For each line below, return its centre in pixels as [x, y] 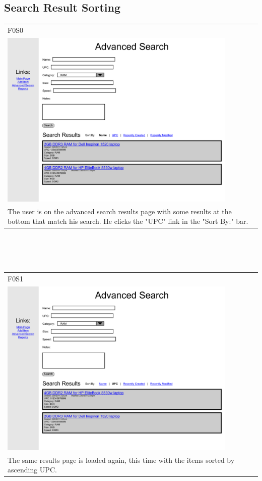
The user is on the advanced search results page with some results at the [120, 211]
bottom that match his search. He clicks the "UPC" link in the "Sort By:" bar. [128, 221]
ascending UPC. [32, 470]
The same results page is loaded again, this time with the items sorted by [121, 460]
